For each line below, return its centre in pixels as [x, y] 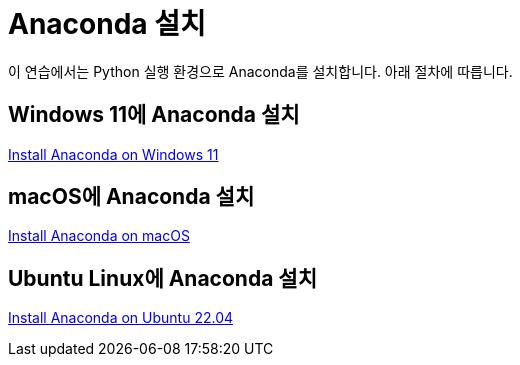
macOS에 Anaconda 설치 [131, 197]
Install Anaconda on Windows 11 [113, 154]
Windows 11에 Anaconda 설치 [154, 115]
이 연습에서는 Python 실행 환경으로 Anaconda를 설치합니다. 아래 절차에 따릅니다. [260, 71]
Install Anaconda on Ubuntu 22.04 [121, 318]
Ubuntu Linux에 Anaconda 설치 [162, 278]
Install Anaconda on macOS [99, 236]
